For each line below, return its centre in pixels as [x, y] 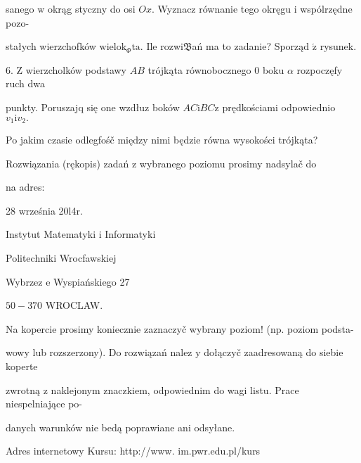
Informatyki [130, 234]
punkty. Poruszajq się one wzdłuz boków [93, 107]
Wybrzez [24, 281]
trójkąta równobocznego [199, 69]
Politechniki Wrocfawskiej [61, 257]
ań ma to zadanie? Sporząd [251, 46]
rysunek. [338, 46]
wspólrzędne [326, 8]
